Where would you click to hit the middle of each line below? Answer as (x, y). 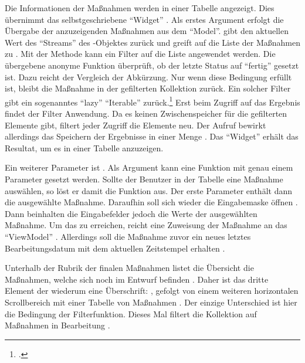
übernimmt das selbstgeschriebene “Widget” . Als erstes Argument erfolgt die (144, 19)
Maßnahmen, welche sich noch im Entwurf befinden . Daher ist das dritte (137, 279)
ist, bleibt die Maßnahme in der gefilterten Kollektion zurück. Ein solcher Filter (148, 88)
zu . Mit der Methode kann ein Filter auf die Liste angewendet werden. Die (140, 54)
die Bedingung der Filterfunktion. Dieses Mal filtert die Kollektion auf (131, 313)
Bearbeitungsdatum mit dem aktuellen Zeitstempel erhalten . (115, 248)
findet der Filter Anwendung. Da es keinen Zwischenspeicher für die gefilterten (146, 113)
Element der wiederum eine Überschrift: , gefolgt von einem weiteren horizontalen (152, 291)
